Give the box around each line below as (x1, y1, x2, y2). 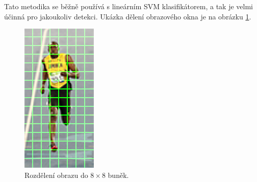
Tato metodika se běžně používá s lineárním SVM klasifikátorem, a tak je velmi (4, 1, 253, 11)
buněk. (108, 169, 129, 180)
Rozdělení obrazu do (24, 169, 88, 180)
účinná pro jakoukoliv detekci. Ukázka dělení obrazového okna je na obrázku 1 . (4, 11, 251, 21)
